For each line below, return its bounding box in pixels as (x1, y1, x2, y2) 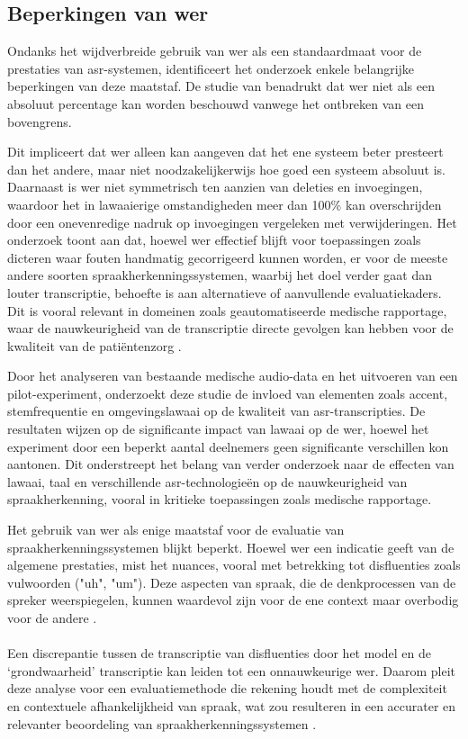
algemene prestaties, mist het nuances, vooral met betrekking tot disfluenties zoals (7, 555, 461, 574)
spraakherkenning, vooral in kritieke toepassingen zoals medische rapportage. (7, 490, 432, 509)
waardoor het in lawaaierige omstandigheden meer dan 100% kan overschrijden (7, 194, 442, 213)
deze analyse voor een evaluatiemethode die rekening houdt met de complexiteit (7, 679, 447, 698)
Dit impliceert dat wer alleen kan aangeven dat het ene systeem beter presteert (7, 142, 444, 161)
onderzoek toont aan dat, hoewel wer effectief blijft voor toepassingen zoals (7, 230, 421, 249)
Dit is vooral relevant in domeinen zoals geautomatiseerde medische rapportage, (7, 301, 447, 320)
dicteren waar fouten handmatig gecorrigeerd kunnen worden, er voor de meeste (7, 248, 448, 266)
